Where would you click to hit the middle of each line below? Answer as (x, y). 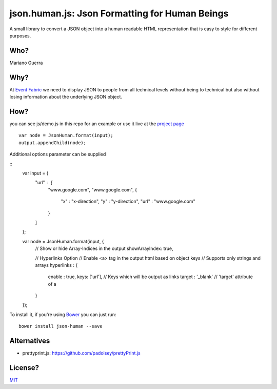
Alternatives (30, 341)
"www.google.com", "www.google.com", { (92, 189)
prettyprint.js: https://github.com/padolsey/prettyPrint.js (81, 353)
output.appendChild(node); (53, 143)
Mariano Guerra (26, 63)
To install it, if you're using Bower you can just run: (63, 314)
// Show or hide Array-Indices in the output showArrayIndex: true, (104, 248)
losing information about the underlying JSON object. (66, 97)
